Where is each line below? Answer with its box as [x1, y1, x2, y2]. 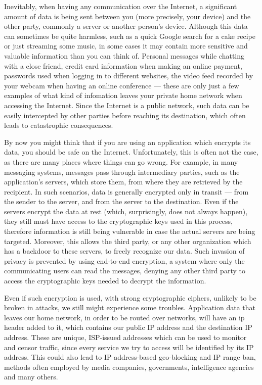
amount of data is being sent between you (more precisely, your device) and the [4, 11, 251, 21]
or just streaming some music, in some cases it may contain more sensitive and [4, 40, 248, 51]
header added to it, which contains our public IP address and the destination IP [4, 322, 252, 332]
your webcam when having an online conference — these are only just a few [4, 80, 239, 90]
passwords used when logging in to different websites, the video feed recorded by [4, 70, 253, 81]
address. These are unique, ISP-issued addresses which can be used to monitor [4, 332, 247, 342]
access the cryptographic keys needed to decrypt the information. [4, 275, 206, 286]
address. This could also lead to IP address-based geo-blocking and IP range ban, [4, 352, 256, 362]
